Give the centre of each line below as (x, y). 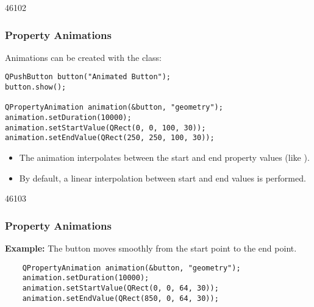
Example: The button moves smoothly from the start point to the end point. (151, 248)
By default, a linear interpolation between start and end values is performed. (162, 178)
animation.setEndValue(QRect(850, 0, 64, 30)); (120, 298)
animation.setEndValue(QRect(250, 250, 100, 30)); (110, 138)
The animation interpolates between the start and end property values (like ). (164, 157)
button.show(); (36, 87)
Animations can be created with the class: (83, 57)
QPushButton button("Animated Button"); (88, 77)
